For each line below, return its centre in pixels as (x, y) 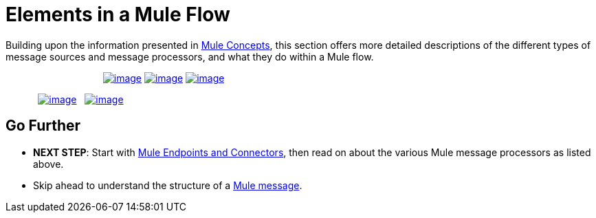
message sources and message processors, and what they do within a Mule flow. (190, 56)
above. (48, 164)
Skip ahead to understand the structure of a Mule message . (168, 185)
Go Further (43, 126)
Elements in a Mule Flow (118, 14)
